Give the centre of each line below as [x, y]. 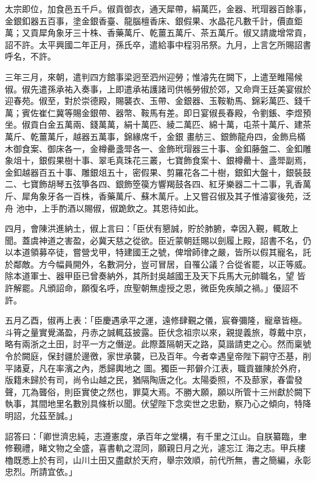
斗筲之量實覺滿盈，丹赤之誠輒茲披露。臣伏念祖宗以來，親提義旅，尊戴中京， [158, 332]
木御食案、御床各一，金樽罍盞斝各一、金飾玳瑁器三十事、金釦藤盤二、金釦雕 [158, 148]
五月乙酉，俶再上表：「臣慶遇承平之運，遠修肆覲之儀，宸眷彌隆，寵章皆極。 [156, 320]
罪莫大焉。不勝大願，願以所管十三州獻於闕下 [222, 391]
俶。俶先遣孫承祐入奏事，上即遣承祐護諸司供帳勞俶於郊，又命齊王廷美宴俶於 [158, 88]
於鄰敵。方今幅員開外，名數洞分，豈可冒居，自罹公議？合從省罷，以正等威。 [158, 264]
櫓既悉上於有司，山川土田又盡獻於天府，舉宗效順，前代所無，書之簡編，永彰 [158, 459]
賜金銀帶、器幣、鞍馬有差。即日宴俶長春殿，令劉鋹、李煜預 [192, 112]
